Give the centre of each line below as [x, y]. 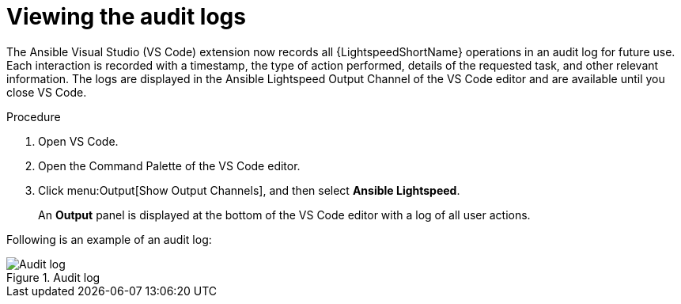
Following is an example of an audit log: [109, 239]
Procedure [34, 116]
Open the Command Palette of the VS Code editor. [169, 165]
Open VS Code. [78, 141]
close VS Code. [47, 92]
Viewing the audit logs [126, 17]
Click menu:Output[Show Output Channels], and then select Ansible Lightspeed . [249, 190]
